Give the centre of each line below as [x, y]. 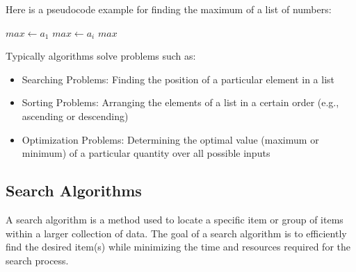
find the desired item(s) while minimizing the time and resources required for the [178, 247]
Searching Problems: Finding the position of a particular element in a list [178, 79]
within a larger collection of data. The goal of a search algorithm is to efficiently [176, 233]
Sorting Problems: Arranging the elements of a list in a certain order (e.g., [180, 102]
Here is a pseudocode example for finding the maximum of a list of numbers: [169, 9]
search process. [37, 260]
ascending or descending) [75, 116]
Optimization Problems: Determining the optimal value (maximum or [170, 139]
